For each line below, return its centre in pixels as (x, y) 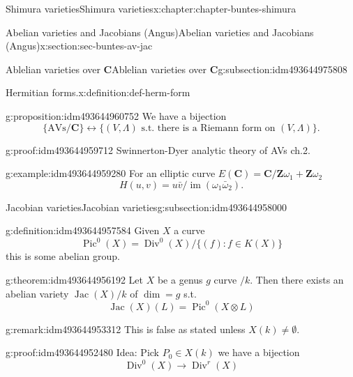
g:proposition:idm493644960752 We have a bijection (116, 115)
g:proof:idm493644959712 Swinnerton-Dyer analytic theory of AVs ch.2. (158, 149)
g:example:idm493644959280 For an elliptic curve (111, 173)
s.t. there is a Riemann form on (208, 128)
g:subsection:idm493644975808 (283, 69)
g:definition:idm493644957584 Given (83, 230)
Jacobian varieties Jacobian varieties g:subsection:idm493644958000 (146, 207)
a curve (189, 230)
